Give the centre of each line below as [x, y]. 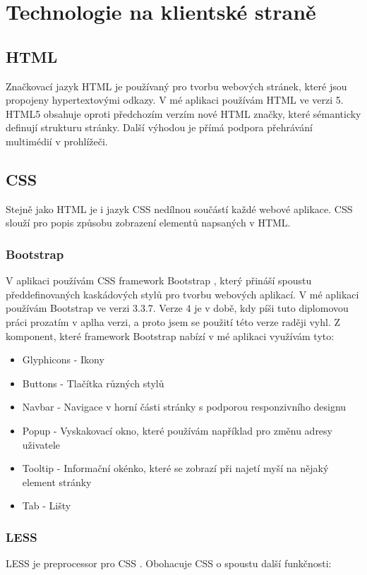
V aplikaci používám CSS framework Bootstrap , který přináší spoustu [159, 280]
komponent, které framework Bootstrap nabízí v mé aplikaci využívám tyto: [170, 335]
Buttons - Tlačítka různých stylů [93, 383]
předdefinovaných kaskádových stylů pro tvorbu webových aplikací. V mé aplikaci [182, 294]
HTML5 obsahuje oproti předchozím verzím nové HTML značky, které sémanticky [183, 113]
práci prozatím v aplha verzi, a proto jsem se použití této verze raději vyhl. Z [173, 321]
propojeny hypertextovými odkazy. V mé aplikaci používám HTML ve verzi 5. [175, 100]
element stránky [57, 482]
